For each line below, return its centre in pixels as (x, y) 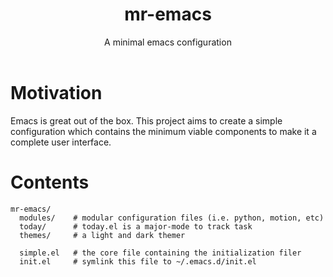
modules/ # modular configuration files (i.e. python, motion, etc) (172, 218)
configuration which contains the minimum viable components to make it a (163, 131)
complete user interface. (61, 142)
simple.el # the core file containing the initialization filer (160, 253)
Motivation (56, 92)
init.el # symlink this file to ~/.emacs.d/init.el (138, 261)
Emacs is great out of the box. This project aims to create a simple (146, 120)
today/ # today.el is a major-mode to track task (136, 226)
